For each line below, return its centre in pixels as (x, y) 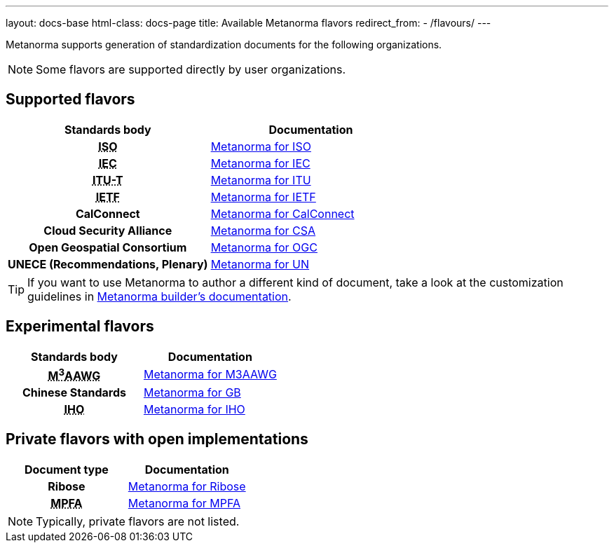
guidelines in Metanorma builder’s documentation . (159, 296)
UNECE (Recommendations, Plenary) (108, 264)
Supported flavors (70, 100)
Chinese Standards (74, 393)
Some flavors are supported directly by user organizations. (191, 69)
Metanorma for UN (260, 264)
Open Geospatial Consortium (108, 247)
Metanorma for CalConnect (282, 213)
